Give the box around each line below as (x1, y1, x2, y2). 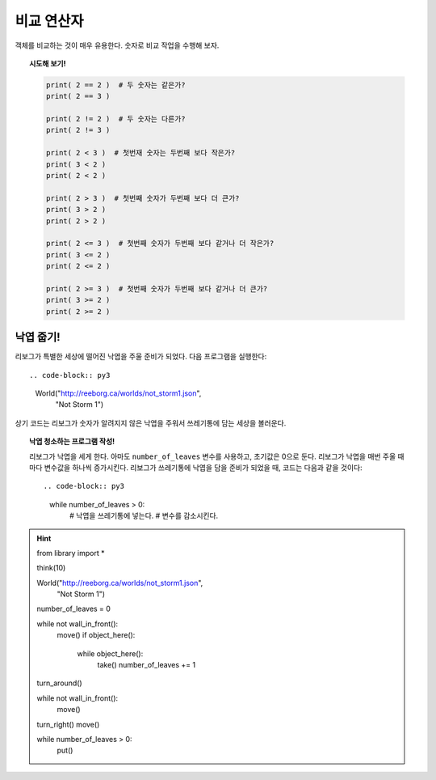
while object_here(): (77, 648, 144, 659)
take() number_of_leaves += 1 (97, 660, 196, 670)
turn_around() (36, 678, 82, 688)
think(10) (36, 563, 66, 573)
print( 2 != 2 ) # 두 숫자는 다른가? (45, 114, 186, 124)
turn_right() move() (36, 719, 100, 729)
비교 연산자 (15, 12, 84, 30)
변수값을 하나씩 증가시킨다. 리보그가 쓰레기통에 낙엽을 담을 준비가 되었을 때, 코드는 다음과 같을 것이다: (44, 462, 363, 473)
